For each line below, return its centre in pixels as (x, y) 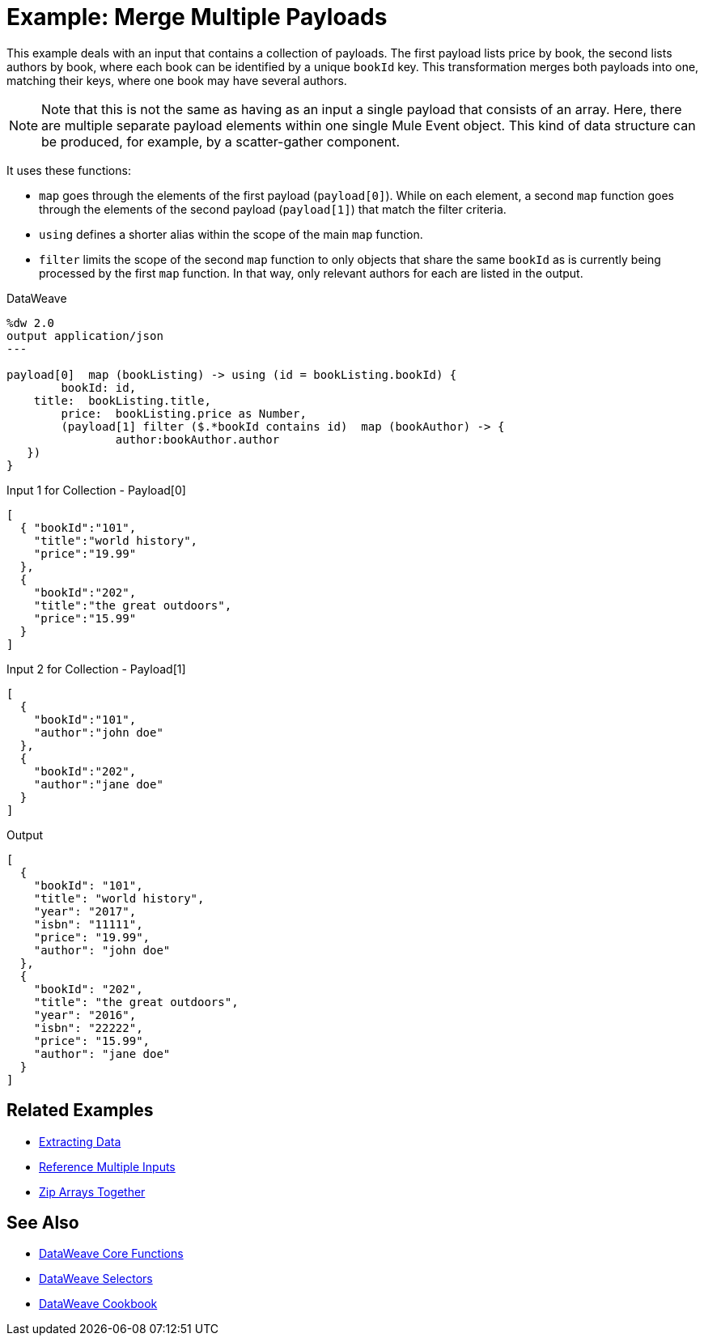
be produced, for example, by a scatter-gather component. (221, 141)
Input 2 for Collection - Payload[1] (96, 669)
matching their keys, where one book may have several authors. (177, 80)
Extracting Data (80, 1141)
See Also (43, 1223)
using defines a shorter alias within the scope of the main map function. (231, 234)
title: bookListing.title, (122, 400)
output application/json (85, 335)
